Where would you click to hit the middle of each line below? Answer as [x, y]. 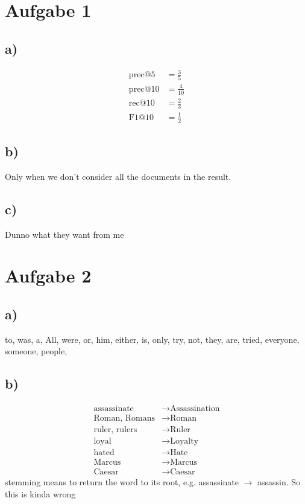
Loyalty [184, 442]
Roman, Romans [124, 419]
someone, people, [36, 351]
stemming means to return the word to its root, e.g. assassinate [122, 482]
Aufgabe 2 [48, 276]
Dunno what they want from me [64, 234]
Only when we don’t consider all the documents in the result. [118, 176]
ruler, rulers [115, 430]
